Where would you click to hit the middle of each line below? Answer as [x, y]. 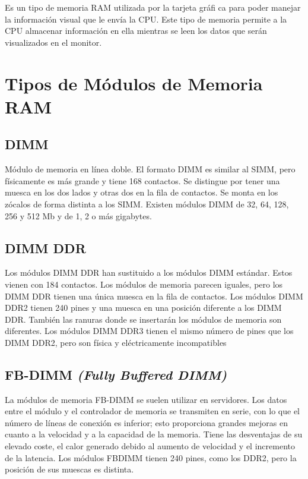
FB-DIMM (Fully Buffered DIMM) [116, 374]
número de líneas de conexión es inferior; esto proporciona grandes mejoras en [147, 422]
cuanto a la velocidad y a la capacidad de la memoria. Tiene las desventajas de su [154, 434]
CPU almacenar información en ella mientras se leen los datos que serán [136, 31]
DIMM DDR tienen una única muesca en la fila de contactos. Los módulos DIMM [154, 296]
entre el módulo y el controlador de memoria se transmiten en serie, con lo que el [153, 411]
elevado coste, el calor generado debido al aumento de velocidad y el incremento [150, 446]
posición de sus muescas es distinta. [69, 469]
